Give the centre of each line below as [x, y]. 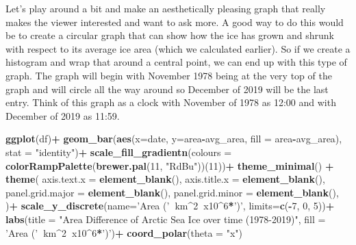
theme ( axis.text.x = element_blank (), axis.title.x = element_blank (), [165, 179]
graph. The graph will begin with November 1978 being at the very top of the [169, 75]
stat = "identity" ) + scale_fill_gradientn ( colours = [119, 152]
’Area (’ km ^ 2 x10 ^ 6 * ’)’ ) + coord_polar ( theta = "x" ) [124, 232]
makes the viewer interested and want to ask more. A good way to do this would [175, 22]
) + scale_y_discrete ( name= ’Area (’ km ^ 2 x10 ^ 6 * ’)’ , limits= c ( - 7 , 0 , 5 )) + [170, 206]
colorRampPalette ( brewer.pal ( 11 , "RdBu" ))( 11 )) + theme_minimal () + [170, 165]
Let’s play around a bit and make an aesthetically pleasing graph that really [166, 8]
